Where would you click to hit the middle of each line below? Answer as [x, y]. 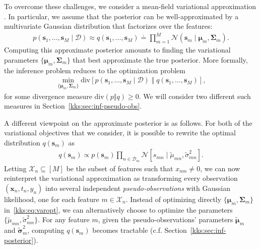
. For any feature [64, 219]
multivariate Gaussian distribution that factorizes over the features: [108, 26]
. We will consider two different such [195, 96]
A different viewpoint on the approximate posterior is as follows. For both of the [128, 122]
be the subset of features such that [120, 168]
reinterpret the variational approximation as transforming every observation [121, 178]
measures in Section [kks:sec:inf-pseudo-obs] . [73, 106]
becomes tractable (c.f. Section [140, 230]
